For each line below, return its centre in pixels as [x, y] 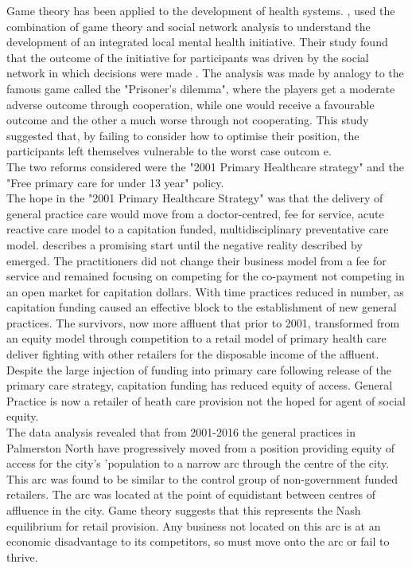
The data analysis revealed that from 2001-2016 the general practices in [181, 432]
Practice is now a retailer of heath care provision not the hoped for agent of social [206, 400]
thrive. [22, 556]
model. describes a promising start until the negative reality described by [185, 244]
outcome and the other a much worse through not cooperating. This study [188, 120]
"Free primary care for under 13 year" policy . [115, 182]
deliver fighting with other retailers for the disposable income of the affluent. [193, 354]
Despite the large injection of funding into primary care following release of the [199, 369]
